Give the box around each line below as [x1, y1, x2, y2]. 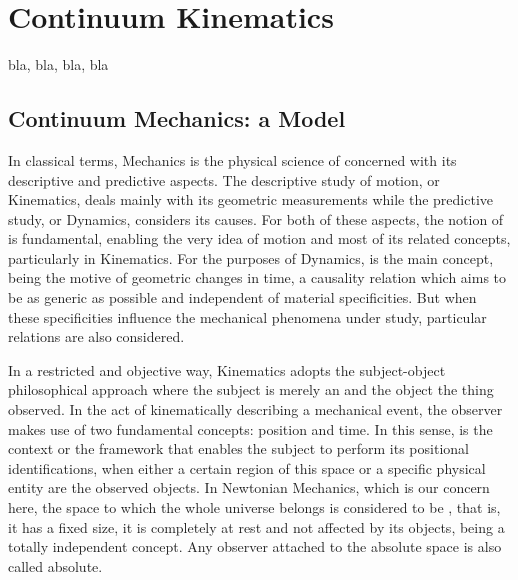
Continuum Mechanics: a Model [8, 103, 346, 134]
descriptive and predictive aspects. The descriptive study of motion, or [8, 169, 440, 190]
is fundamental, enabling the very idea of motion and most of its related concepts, [8, 228, 511, 249]
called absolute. [8, 555, 103, 576]
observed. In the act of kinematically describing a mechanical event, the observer [8, 399, 503, 420]
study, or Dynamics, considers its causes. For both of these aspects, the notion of [8, 208, 504, 229]
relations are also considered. [8, 326, 185, 347]
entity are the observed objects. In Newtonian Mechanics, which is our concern [8, 477, 490, 498]
